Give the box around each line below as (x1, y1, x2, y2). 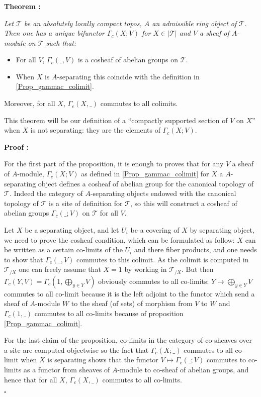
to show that (4, 254, 43, 264)
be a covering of (130, 225, 180, 235)
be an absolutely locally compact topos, (24, 18, 142, 28)
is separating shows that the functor (47, 354, 158, 365)
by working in (124, 264, 167, 274)
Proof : (4, 141, 29, 152)
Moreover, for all (4, 98, 55, 109)
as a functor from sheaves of (23, 364, 110, 374)
